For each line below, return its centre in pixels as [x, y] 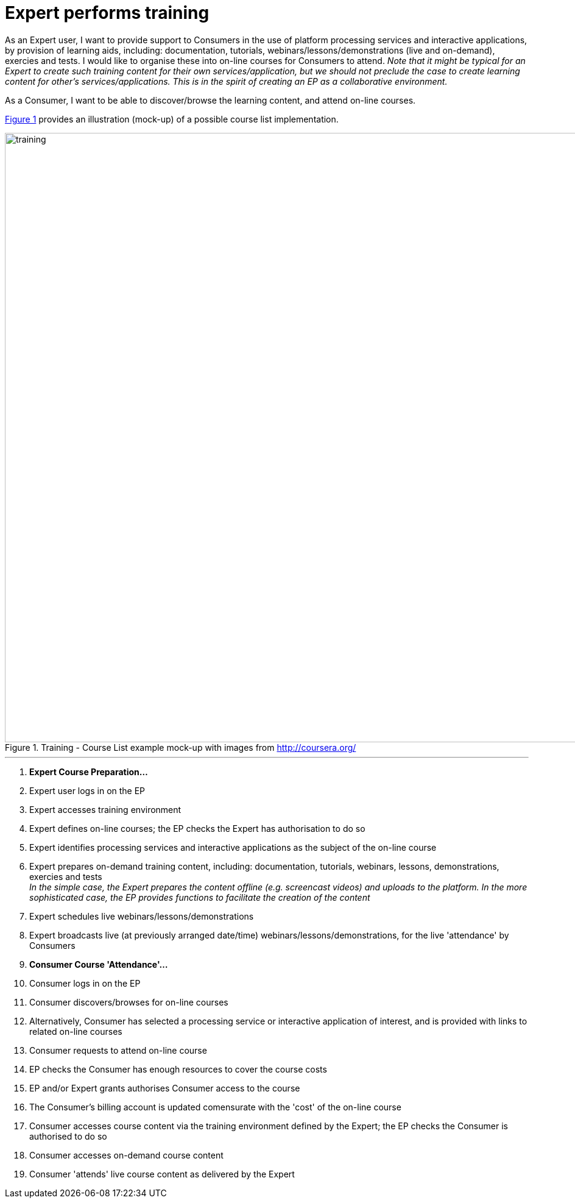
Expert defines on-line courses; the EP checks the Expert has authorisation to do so [197, 828]
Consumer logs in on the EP [85, 983]
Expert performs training [107, 13]
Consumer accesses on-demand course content [126, 1155]
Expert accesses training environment [105, 809]
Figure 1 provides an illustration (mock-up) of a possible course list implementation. [172, 119]
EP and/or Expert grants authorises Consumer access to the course [165, 1088]
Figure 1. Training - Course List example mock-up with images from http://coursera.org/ [181, 747]
